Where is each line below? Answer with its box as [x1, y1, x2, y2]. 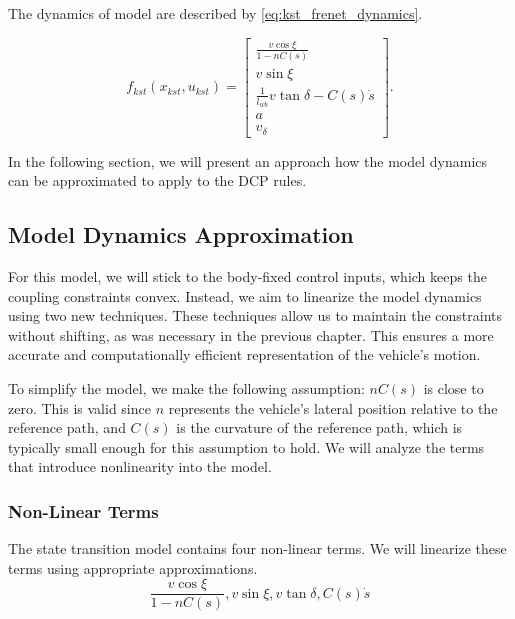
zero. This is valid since [8, 397, 151, 418]
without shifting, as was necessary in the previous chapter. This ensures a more [8, 324, 494, 345]
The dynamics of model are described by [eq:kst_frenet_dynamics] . [8, 3, 423, 23]
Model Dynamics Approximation [8, 219, 354, 250]
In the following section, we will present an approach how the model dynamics [8, 150, 488, 171]
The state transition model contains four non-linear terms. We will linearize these [8, 538, 507, 559]
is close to [423, 377, 484, 398]
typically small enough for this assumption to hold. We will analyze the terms [8, 436, 485, 457]
